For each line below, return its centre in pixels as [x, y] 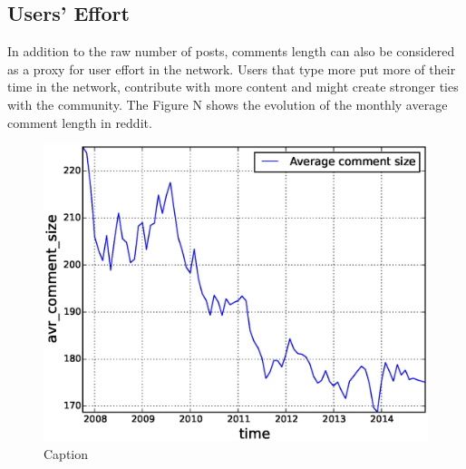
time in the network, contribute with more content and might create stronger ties [233, 87]
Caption [66, 453]
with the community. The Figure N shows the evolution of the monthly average [228, 104]
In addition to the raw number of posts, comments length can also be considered [231, 51]
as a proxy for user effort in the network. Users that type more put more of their [232, 68]
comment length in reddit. [80, 122]
